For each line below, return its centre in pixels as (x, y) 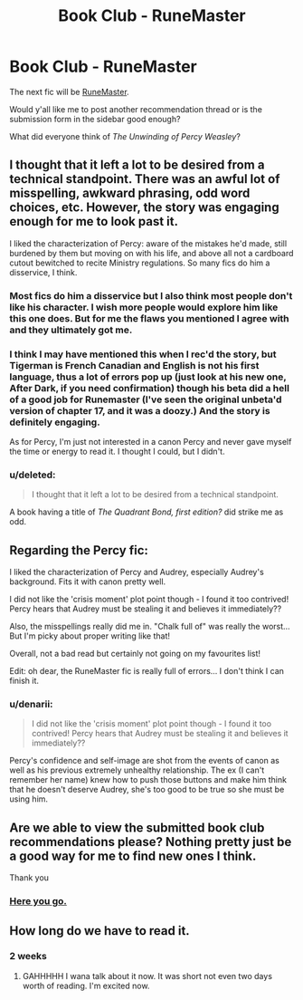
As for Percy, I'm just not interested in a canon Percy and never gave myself (151, 441)
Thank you (29, 878)
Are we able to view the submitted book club (137, 827)
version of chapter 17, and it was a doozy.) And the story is (140, 410)
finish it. (24, 681)
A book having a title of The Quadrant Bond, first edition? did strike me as (147, 512)
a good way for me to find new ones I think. (133, 856)
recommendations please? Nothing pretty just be (151, 842)
